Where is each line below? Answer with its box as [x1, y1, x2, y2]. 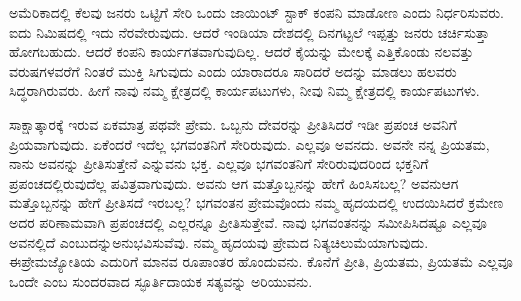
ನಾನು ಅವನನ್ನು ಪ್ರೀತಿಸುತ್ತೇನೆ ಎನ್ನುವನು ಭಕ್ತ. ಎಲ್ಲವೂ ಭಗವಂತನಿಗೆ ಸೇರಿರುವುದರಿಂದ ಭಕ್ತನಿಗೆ [9, 153, 429, 174]
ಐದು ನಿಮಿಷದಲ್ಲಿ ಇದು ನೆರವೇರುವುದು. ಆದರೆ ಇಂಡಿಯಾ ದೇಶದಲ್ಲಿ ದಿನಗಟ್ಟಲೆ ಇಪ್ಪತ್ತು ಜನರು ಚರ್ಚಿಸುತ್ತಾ [9, 21, 490, 42]
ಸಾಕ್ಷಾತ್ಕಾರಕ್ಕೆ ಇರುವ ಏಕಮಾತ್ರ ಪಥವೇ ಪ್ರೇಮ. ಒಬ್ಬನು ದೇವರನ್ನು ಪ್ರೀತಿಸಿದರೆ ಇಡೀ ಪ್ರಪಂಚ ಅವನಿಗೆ [9, 113, 457, 134]
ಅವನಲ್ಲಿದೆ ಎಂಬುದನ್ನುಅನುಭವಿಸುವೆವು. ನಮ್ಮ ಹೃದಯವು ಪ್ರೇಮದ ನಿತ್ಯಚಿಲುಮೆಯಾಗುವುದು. [9, 231, 429, 252]
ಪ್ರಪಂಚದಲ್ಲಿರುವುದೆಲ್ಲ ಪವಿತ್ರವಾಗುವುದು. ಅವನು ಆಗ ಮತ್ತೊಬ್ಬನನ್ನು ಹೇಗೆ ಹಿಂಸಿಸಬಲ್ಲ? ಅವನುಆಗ [9, 172, 459, 193]
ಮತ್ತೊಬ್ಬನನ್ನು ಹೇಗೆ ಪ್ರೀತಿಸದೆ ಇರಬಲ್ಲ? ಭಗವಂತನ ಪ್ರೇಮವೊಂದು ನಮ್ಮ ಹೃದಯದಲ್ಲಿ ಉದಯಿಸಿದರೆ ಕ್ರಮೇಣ [9, 192, 504, 213]
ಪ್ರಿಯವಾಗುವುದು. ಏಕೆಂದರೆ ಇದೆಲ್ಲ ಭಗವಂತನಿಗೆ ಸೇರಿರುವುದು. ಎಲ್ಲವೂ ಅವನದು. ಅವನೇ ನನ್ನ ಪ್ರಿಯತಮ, [9, 133, 490, 154]
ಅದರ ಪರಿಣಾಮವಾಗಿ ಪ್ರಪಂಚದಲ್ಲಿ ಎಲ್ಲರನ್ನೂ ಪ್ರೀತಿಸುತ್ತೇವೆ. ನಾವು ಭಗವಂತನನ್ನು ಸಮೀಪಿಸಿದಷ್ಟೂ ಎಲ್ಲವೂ [9, 211, 487, 232]
